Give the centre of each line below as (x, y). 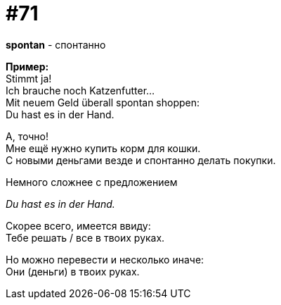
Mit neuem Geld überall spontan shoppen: (103, 102)
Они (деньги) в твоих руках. (73, 271)
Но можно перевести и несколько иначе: (105, 259)
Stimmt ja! (29, 78)
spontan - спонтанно (56, 44)
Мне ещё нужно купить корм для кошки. (103, 148)
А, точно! (27, 136)
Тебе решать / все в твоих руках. (85, 237)
